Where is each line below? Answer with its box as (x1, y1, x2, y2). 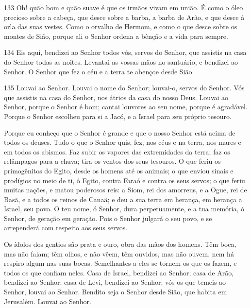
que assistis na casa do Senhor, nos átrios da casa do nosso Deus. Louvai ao (4, 92, 229, 102)
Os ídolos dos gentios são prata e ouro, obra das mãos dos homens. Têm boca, (4, 239, 236, 249)
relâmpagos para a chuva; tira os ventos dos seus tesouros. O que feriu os (4, 156, 221, 166)
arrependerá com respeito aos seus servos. (4, 222, 128, 233)
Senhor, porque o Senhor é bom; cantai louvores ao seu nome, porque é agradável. (4, 102, 248, 112)
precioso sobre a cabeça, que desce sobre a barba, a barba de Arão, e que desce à (4, 12, 245, 22)
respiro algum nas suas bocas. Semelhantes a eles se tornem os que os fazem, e (4, 258, 237, 268)
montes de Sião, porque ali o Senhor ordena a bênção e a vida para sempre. (4, 31, 228, 41)
